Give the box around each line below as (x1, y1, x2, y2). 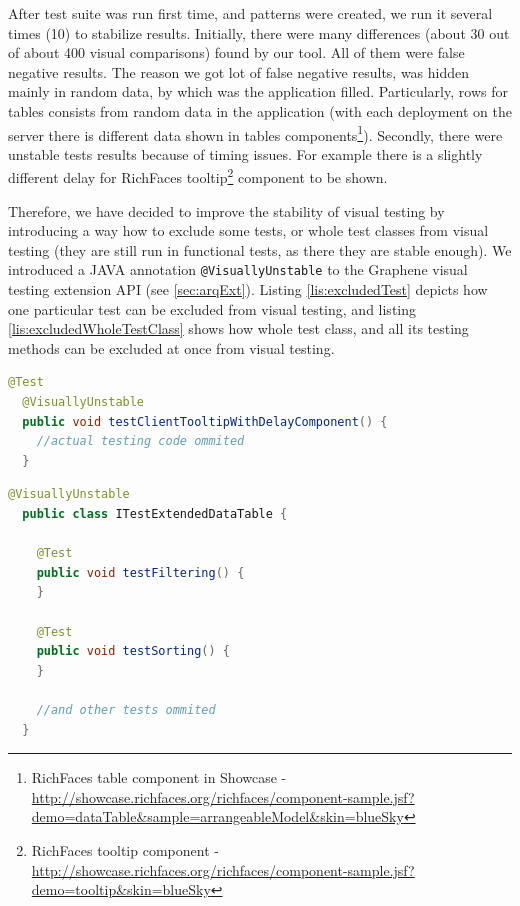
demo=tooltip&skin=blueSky (31, 879, 211, 900)
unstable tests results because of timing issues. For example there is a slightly (8, 143, 483, 164)
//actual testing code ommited (36, 434, 245, 449)
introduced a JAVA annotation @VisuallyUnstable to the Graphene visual (8, 259, 468, 280)
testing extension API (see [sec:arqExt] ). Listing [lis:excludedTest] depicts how (8, 279, 488, 300)
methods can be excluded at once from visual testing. (8, 337, 335, 358)
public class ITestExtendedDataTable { (22, 507, 288, 522)
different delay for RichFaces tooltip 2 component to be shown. (8, 164, 388, 188)
